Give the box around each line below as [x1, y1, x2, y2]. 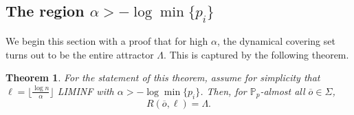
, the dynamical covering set [217, 34, 335, 48]
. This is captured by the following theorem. [164, 47, 349, 61]
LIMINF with [57, 83, 114, 98]
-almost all [260, 83, 305, 98]
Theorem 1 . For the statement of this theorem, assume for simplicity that [5, 70, 320, 85]
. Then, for [200, 83, 247, 98]
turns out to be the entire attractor [5, 47, 154, 61]
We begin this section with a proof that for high [5, 34, 208, 48]
